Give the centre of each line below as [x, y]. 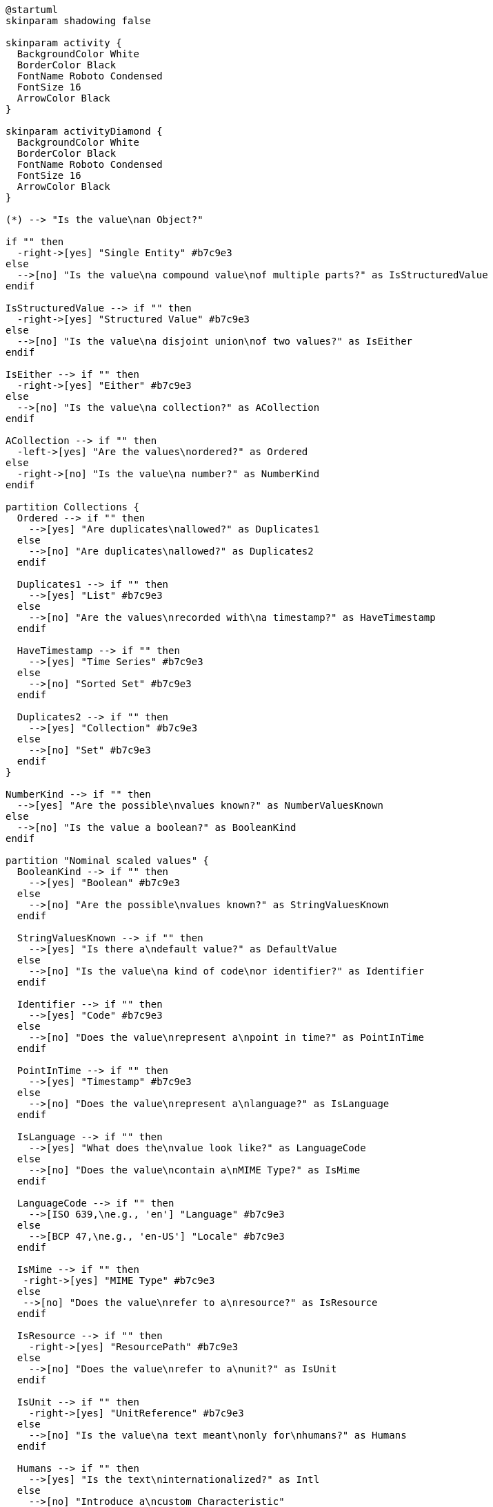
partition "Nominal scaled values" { [108, 861]
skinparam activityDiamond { [84, 131]
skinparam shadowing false [78, 21]
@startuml [32, 10]
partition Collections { [72, 507]
